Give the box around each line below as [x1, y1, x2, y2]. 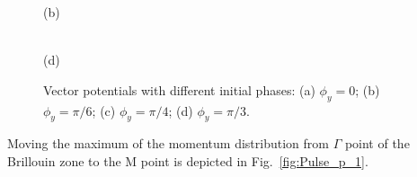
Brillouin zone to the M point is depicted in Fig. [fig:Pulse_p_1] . [7, 151, 368, 170]
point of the [344, 134, 410, 153]
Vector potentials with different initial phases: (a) [43, 80, 315, 99]
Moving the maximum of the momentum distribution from [7, 134, 329, 153]
